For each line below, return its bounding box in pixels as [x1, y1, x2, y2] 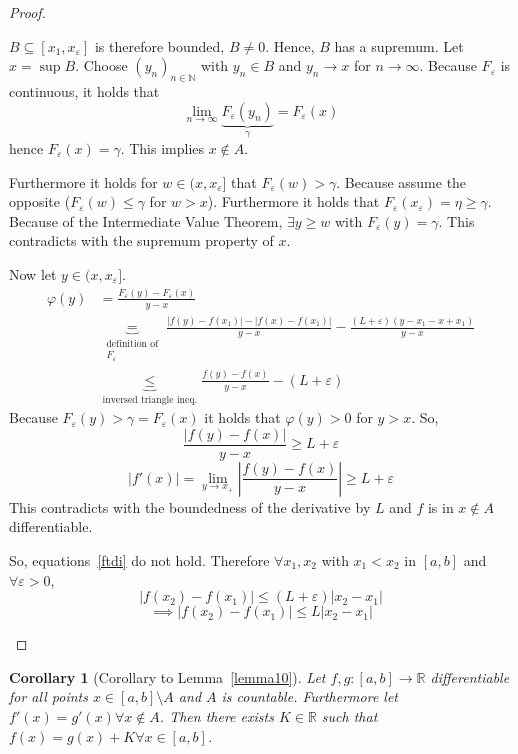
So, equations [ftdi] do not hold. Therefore [9, 550, 270, 570]
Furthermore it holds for [9, 171, 158, 192]
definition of [106, 339, 159, 350]
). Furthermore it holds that [207, 191, 380, 212]
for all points [9, 686, 88, 707]
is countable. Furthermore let [221, 686, 399, 707]
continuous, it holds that [9, 80, 160, 101]
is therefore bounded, [94, 35, 225, 56]
